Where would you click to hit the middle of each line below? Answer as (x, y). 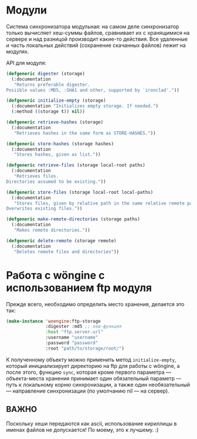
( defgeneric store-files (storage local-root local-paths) (80, 192)
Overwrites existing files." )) (44, 209)
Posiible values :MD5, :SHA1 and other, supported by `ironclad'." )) (93, 90)
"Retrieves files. (36, 176)
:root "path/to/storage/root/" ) (85, 348)
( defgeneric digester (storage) (45, 73)
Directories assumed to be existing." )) (56, 182)
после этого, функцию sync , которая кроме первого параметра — (89, 372)
